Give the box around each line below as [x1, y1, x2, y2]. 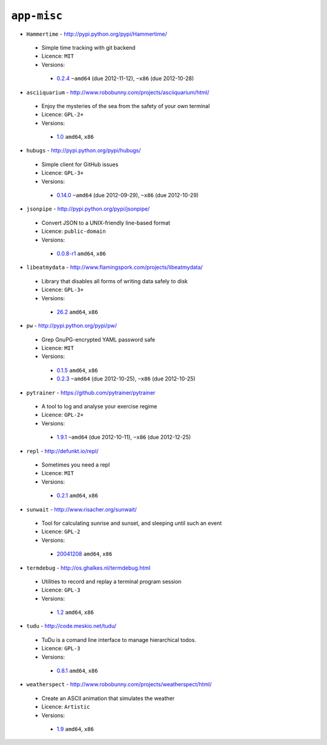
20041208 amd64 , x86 [56, 550, 113, 558]
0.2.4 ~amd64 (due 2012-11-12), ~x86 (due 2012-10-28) [56, 75, 194, 82]
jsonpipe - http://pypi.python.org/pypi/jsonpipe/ [26, 205, 150, 212]
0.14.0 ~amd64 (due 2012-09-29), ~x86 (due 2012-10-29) [56, 192, 199, 199]
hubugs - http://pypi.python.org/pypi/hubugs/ [26, 147, 141, 154]
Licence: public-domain [41, 228, 106, 235]
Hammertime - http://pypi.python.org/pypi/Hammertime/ [26, 30, 167, 38]
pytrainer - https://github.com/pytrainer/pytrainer [26, 389, 156, 396]
